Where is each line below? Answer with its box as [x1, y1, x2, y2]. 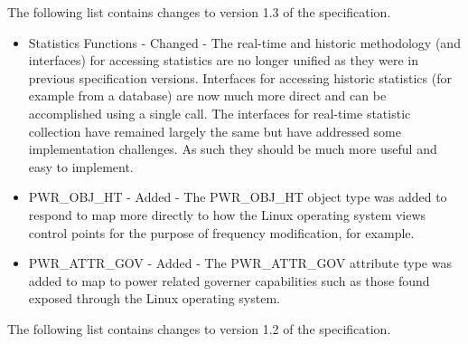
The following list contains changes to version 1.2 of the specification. [7, 319, 391, 338]
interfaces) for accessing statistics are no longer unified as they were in [28, 51, 418, 70]
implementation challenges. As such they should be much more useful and [28, 139, 437, 158]
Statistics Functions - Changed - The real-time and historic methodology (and [28, 33, 461, 52]
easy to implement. [28, 157, 134, 176]
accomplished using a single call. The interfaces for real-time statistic [28, 103, 411, 122]
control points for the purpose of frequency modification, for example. [28, 223, 415, 242]
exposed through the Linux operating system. [28, 289, 280, 308]
